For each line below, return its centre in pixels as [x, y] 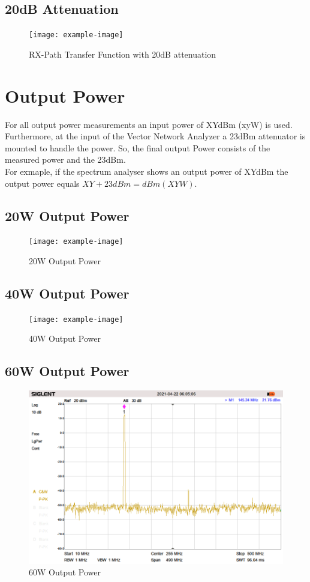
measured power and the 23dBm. [65, 159]
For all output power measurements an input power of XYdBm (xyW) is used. [149, 124]
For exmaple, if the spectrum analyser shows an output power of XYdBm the [147, 171]
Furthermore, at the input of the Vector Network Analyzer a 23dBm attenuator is [155, 136]
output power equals [42, 183]
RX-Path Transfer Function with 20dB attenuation [123, 54]
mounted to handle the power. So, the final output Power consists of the [138, 147]
